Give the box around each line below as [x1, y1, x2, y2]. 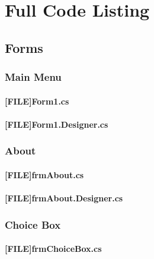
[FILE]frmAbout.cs [5, 168, 84, 181]
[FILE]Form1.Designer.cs [5, 118, 108, 130]
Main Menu [5, 70, 62, 84]
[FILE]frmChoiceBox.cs [5, 242, 102, 255]
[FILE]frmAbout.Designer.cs [5, 192, 123, 204]
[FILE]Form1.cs [5, 94, 69, 107]
